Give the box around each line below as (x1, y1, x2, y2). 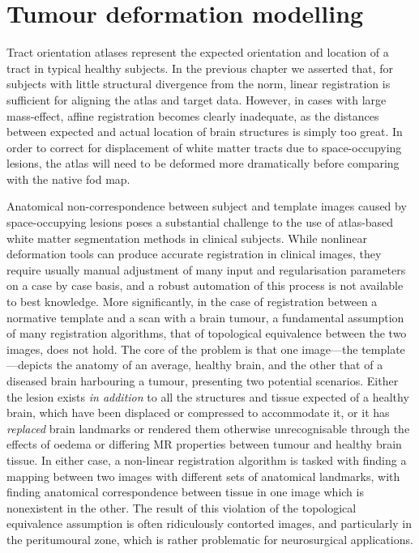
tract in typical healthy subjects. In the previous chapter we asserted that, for (6, 59, 393, 76)
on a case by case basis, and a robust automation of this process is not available (6, 277, 404, 294)
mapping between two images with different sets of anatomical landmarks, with (6, 467, 400, 484)
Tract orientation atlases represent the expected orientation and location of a (6, 44, 389, 61)
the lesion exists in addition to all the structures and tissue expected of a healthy (6, 388, 409, 405)
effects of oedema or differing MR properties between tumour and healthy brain (6, 436, 402, 453)
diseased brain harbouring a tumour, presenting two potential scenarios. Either (6, 372, 399, 389)
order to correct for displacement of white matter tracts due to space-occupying (6, 138, 402, 155)
